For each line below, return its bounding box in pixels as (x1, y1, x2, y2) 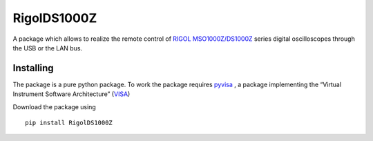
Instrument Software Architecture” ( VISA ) (12, 90, 131, 98)
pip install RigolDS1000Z (25, 119, 113, 127)
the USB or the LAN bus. (12, 44, 83, 52)
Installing (12, 62, 55, 74)
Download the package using (12, 102, 96, 111)
